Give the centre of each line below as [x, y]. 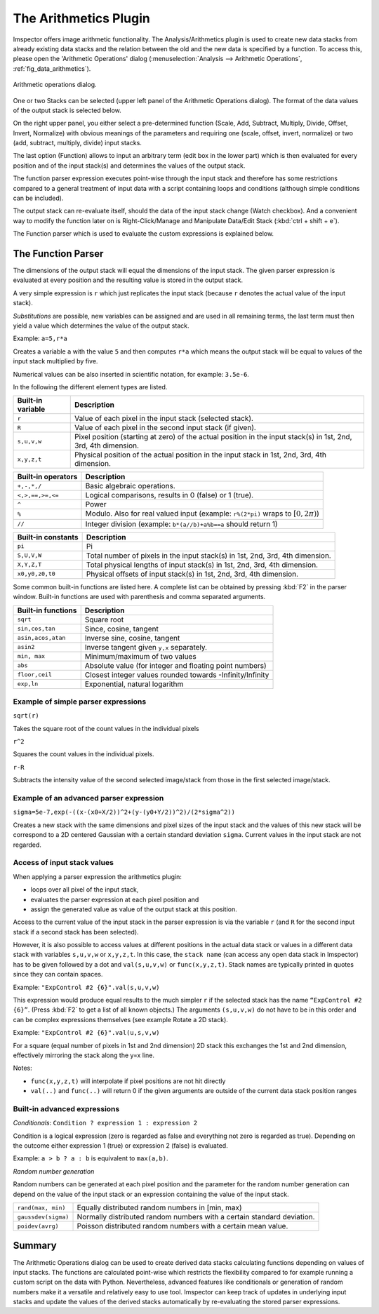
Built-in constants [48, 537]
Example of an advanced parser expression [88, 798]
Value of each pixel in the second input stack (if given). [165, 428]
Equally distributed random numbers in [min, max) [159, 1208]
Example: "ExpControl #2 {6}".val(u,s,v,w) [87, 1033]
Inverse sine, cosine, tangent [132, 638]
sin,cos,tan [36, 629]
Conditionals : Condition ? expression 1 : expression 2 [105, 1123]
